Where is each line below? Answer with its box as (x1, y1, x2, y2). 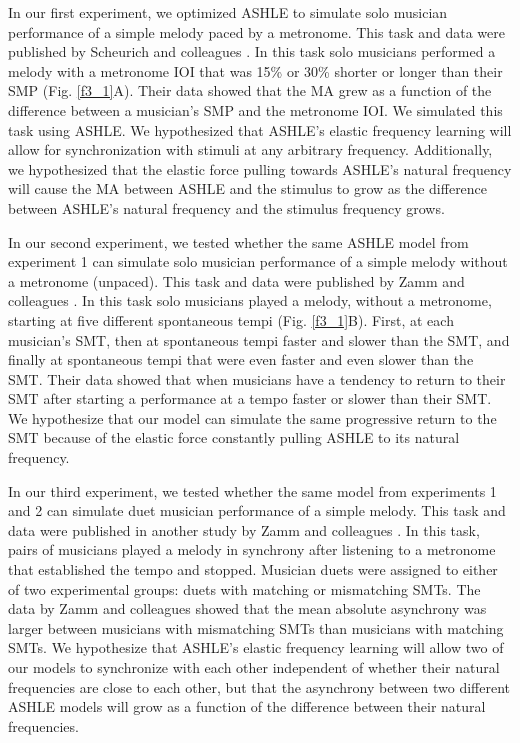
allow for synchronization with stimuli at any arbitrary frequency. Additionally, (8, 139, 493, 160)
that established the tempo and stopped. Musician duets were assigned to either (8, 559, 498, 580)
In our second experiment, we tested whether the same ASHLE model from (8, 231, 469, 252)
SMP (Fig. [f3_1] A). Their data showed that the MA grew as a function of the (8, 80, 492, 101)
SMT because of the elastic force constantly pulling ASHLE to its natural (8, 427, 460, 448)
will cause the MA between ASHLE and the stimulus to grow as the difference (8, 178, 488, 199)
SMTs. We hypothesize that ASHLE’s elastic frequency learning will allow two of (8, 637, 504, 658)
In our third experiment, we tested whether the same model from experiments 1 (8, 480, 497, 501)
